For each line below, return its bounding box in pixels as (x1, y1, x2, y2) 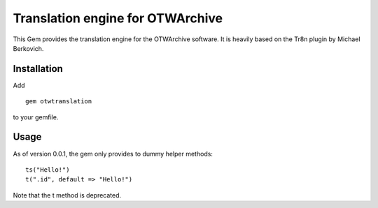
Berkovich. (13, 44, 44, 52)
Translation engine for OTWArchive (13, 10, 223, 26)
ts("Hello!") (25, 165, 70, 174)
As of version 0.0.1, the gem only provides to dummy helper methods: (13, 149, 213, 158)
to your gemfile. (13, 112, 59, 121)
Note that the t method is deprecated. (13, 191, 122, 199)
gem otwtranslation (25, 98, 92, 105)
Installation (13, 63, 63, 75)
